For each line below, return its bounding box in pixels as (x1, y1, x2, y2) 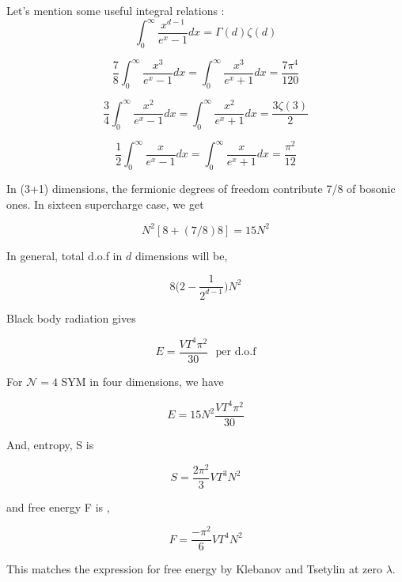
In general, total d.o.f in (6, 247, 123, 263)
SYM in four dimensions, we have (61, 372, 224, 389)
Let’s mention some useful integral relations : (6, 2, 225, 18)
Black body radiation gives (6, 309, 136, 326)
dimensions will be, (135, 247, 228, 263)
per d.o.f (215, 346, 256, 358)
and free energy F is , (6, 498, 110, 515)
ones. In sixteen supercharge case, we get (6, 195, 204, 212)
